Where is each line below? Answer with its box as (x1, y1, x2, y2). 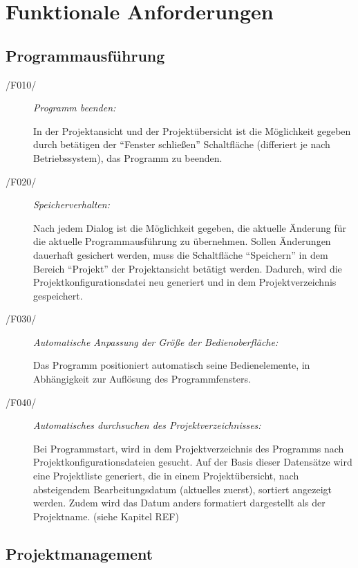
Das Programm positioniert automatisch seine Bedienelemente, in (33, 358, 310, 372)
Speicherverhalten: (33, 197, 110, 212)
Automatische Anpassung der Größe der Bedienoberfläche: (33, 334, 279, 349)
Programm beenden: (33, 100, 116, 115)
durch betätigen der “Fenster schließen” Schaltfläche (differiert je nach (33, 137, 330, 152)
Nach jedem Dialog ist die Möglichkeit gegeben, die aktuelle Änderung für (33, 220, 347, 235)
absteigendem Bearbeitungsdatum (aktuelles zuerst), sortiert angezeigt (33, 482, 332, 496)
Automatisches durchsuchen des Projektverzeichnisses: (33, 418, 261, 432)
